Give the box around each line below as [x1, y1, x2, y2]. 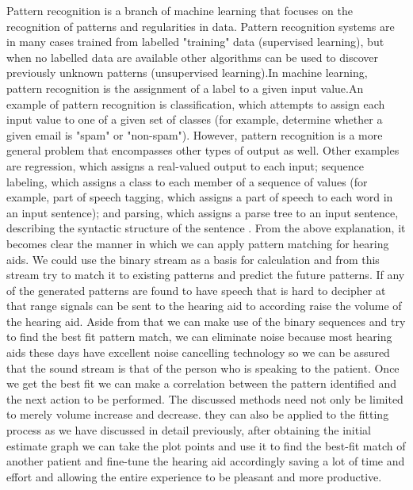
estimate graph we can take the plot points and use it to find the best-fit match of [6, 437, 406, 454]
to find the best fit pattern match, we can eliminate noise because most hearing [6, 328, 392, 345]
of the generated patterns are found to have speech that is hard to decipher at [6, 281, 386, 298]
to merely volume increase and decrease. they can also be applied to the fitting [6, 406, 389, 423]
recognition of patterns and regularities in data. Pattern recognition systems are [6, 17, 395, 34]
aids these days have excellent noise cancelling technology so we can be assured [6, 344, 390, 361]
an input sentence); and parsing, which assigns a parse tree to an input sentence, [6, 204, 399, 220]
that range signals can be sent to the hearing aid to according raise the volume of [6, 297, 402, 314]
